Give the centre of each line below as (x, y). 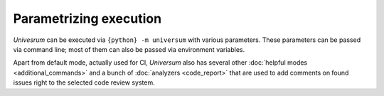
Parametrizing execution (87, 18)
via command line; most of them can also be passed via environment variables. (129, 49)
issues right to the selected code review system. (84, 82)
